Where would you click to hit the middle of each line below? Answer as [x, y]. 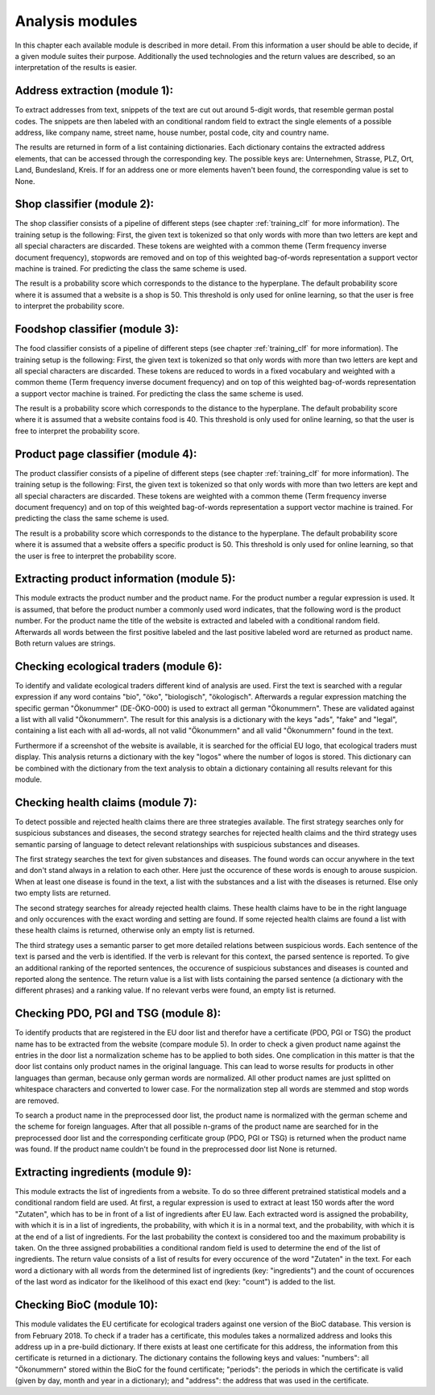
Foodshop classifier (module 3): [97, 330]
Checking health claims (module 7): [106, 802]
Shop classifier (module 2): [85, 205]
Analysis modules [76, 21]
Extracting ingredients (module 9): [104, 1172]
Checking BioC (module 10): [87, 1305]
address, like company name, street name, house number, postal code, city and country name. [172, 132]
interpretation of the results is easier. [76, 68]
